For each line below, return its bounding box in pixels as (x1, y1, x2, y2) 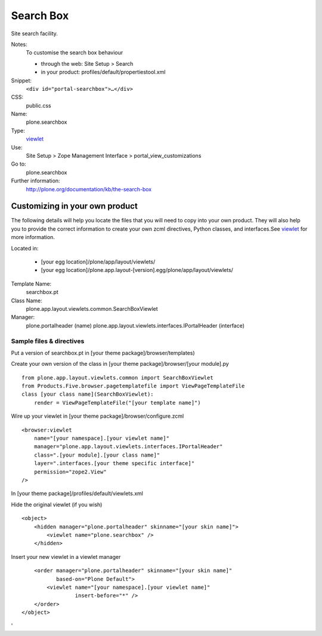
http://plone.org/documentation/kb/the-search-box (26, 185, 152, 192)
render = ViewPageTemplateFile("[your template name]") (33, 399, 201, 406)
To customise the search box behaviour (26, 49, 123, 56)
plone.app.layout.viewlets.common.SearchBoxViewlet (26, 305, 158, 312)
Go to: (11, 160, 26, 167)
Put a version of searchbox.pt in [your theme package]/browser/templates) (11, 349, 195, 356)
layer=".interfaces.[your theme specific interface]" (33, 460, 195, 467)
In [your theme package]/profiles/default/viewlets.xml (11, 490, 143, 497)
